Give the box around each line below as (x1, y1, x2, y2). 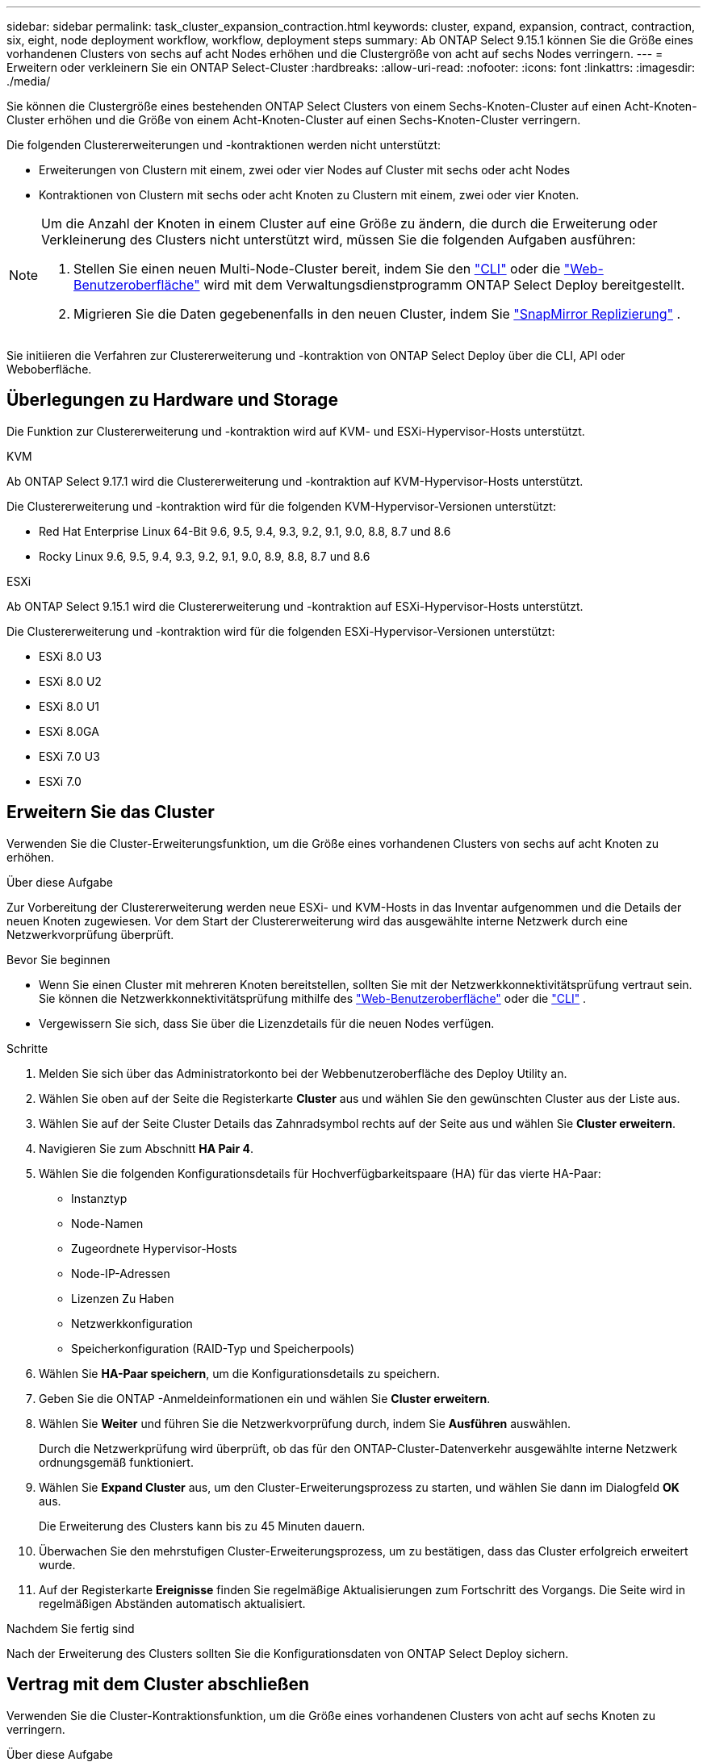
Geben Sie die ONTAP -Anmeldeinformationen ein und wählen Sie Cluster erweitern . (39, 1391, 491, 1405)
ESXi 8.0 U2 (39, 674, 102, 688)
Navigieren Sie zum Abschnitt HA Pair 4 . (39, 1141, 253, 1155)
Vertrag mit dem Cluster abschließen (6, 1674, 310, 1695)
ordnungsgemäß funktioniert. (39, 1455, 194, 1469)
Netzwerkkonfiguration (71, 1316, 193, 1330)
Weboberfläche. (6, 362, 92, 376)
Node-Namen (71, 1216, 144, 1230)
